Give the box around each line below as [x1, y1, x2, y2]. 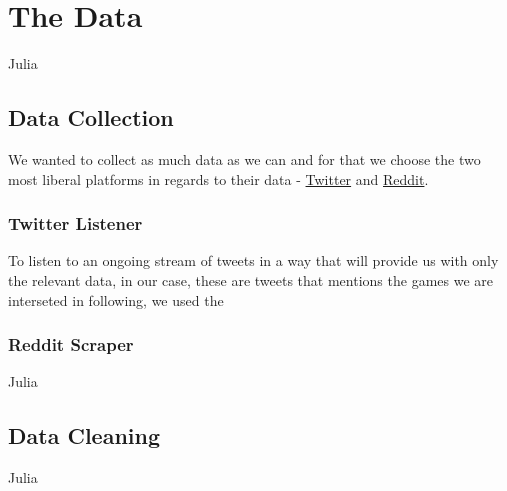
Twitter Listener [8, 211, 143, 236]
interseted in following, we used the [8, 289, 224, 310]
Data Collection [8, 102, 174, 133]
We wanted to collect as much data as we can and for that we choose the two [8, 148, 481, 169]
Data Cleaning [8, 420, 160, 451]
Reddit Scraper [8, 332, 134, 357]
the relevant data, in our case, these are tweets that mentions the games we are [8, 269, 493, 290]
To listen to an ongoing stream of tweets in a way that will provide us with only [8, 250, 499, 271]
